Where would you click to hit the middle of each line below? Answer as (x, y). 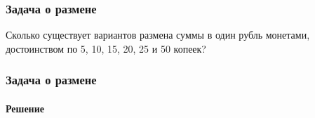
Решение (25, 108)
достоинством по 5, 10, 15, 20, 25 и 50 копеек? (106, 48)
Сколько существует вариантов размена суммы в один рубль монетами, (158, 35)
